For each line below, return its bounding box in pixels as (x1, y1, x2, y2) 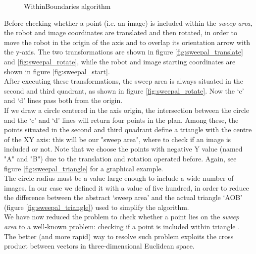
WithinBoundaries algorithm (24, 1, 111, 11)
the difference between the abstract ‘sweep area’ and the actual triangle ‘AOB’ (4, 192, 243, 203)
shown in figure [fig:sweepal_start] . (4, 66, 110, 76)
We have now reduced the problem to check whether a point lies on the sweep (4, 211, 240, 222)
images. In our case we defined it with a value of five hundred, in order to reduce (4, 182, 249, 193)
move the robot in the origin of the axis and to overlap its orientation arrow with (4, 37, 251, 47)
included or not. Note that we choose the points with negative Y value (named (4, 144, 243, 154)
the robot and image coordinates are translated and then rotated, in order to (4, 27, 238, 38)
